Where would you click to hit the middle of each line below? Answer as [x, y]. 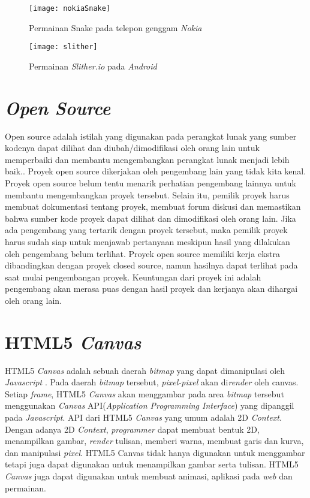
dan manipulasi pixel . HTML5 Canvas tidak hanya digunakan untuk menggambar [155, 452]
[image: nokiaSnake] [70, 8]
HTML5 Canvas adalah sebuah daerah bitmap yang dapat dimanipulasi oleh [145, 370]
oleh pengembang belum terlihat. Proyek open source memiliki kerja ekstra [143, 253]
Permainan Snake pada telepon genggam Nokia [115, 27]
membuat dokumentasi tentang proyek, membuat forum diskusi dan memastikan [153, 206]
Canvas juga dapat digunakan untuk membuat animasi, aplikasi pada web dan [149, 476]
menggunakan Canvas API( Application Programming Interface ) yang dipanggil [150, 405]
